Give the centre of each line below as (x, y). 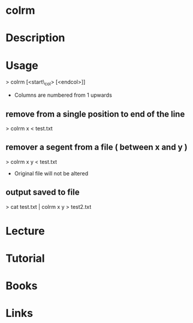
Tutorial (25, 258)
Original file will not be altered (51, 173)
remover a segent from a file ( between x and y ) (96, 147)
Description (35, 38)
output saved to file (43, 192)
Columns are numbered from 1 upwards (63, 95)
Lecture (25, 231)
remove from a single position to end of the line (95, 114)
